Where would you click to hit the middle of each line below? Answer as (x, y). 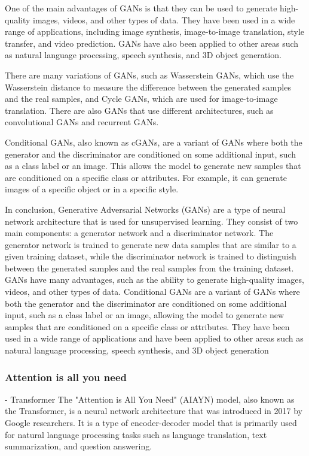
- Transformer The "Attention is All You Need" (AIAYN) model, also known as (150, 399)
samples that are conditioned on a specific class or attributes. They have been (147, 326)
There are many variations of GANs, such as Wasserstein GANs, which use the (149, 75)
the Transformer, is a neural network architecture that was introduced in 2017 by (154, 411)
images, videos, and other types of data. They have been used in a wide (164, 19)
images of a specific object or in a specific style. (92, 189)
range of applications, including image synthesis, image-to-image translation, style (155, 31)
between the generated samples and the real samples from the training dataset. (149, 268)
